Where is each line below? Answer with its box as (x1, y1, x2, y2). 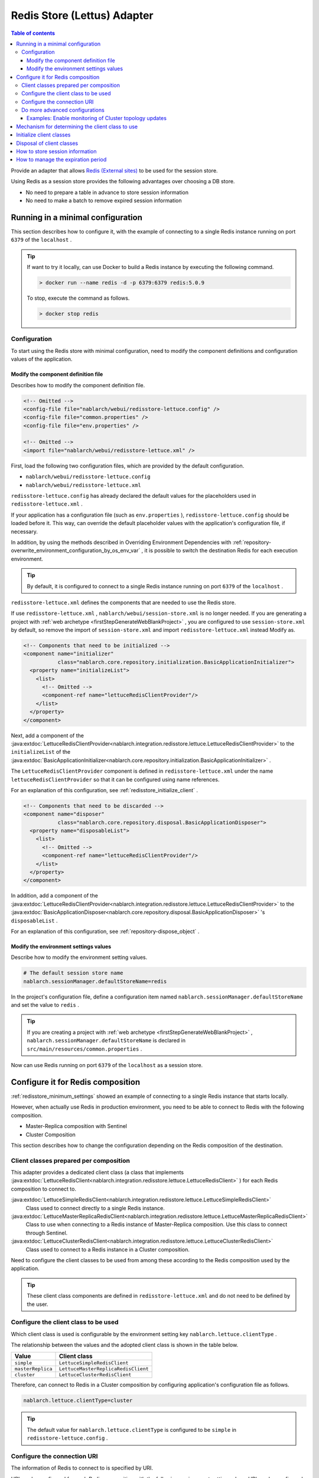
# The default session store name (23, 970, 123, 977)
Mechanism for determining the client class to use (16, 123, 138, 130)
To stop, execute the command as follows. (27, 294, 130, 302)
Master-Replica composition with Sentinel (25, 1123, 127, 1130)
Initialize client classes (16, 131, 71, 138)
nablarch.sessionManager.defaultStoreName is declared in (27, 1037, 186, 1044)
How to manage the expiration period (16, 156, 107, 163)
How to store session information (16, 148, 97, 155)
